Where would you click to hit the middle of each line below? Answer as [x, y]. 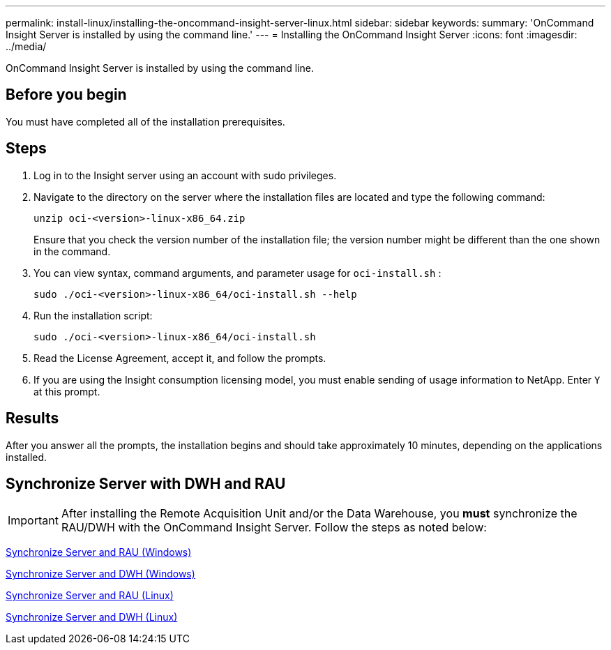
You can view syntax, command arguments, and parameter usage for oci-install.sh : [237, 273]
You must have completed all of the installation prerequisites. [145, 121]
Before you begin [66, 95]
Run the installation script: [93, 315]
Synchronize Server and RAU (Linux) [90, 596]
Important [33, 521]
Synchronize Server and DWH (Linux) [92, 617]
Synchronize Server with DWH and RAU [146, 483]
